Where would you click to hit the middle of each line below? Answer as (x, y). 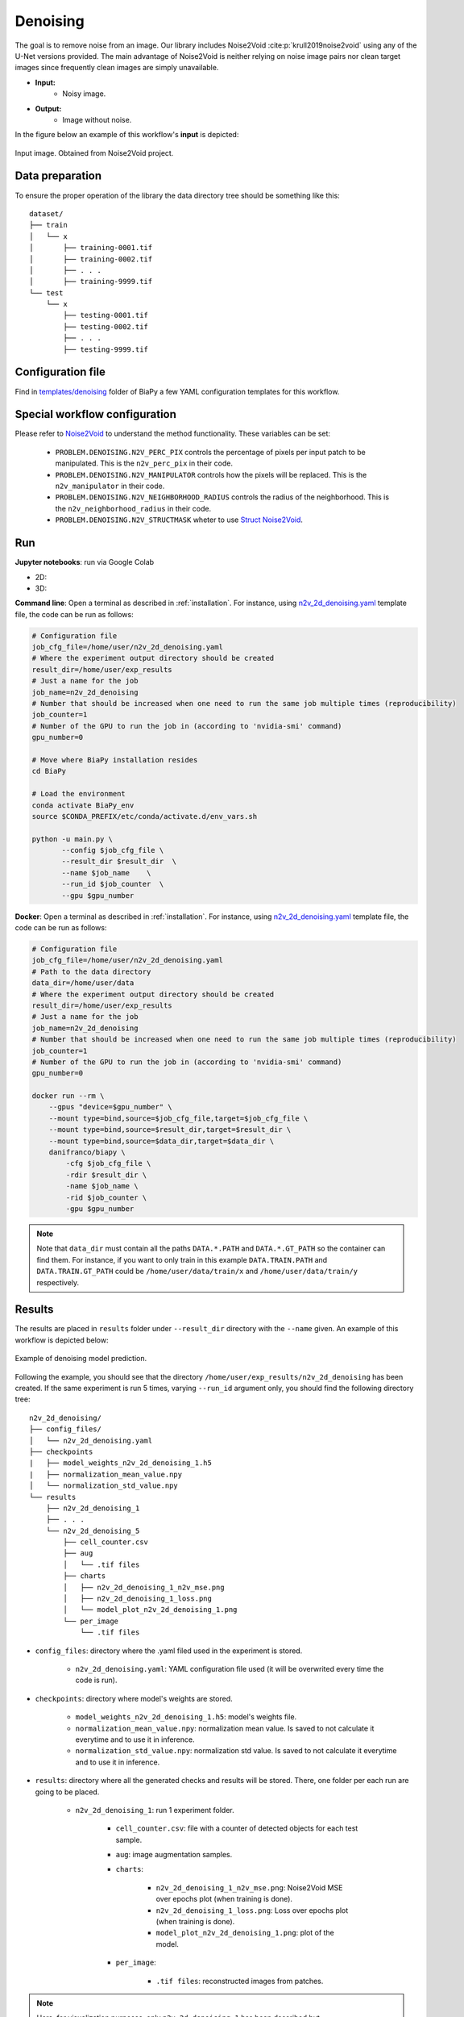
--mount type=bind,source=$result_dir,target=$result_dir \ (170, 1130)
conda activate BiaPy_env (83, 805)
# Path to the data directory (91, 971)
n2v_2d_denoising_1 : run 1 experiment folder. (155, 1810)
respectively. (58, 1282)
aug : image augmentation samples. (174, 1855)
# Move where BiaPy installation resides (115, 760)
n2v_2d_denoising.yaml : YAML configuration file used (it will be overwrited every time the (230, 1668)
